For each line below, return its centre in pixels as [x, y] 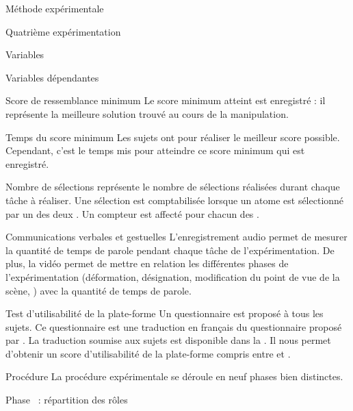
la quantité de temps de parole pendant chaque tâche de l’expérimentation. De [170, 250]
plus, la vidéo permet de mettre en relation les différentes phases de [147, 263]
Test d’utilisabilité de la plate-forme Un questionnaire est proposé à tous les [165, 313]
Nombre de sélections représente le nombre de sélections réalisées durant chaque [173, 187]
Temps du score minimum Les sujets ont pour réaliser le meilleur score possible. [173, 137]
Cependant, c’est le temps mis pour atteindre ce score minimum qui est [155, 150]
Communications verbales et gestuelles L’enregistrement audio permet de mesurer [176, 237]
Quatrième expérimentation [63, 31]
